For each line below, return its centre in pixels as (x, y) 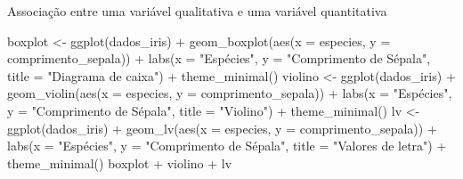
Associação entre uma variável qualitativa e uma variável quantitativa (197, 11)
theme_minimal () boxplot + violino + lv (120, 163)
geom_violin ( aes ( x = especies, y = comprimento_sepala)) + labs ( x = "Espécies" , (230, 93)
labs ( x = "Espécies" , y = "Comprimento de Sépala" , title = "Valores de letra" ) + (227, 146)
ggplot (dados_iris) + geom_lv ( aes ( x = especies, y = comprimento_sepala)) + (222, 128)
